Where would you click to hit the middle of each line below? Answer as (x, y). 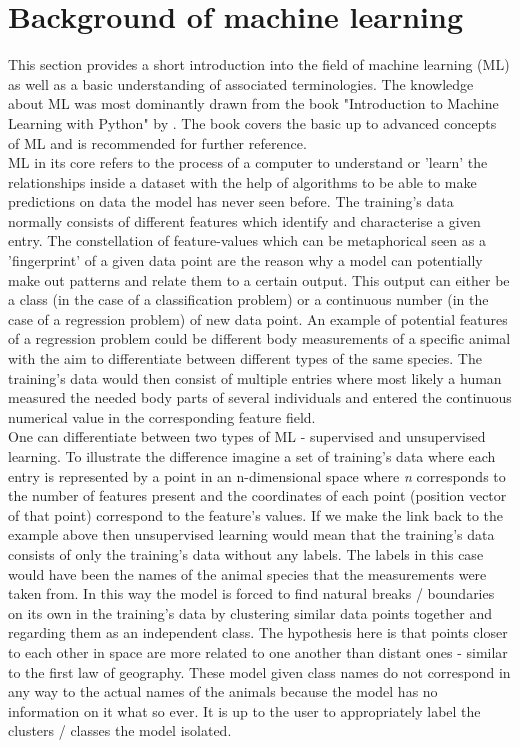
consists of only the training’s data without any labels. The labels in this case (246, 553)
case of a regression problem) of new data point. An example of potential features (258, 318)
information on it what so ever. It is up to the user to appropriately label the (244, 710)
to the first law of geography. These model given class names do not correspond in (259, 671)
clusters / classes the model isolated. (120, 730)
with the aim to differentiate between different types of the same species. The (245, 358)
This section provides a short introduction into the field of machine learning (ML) (259, 64)
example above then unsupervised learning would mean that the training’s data (251, 534)
